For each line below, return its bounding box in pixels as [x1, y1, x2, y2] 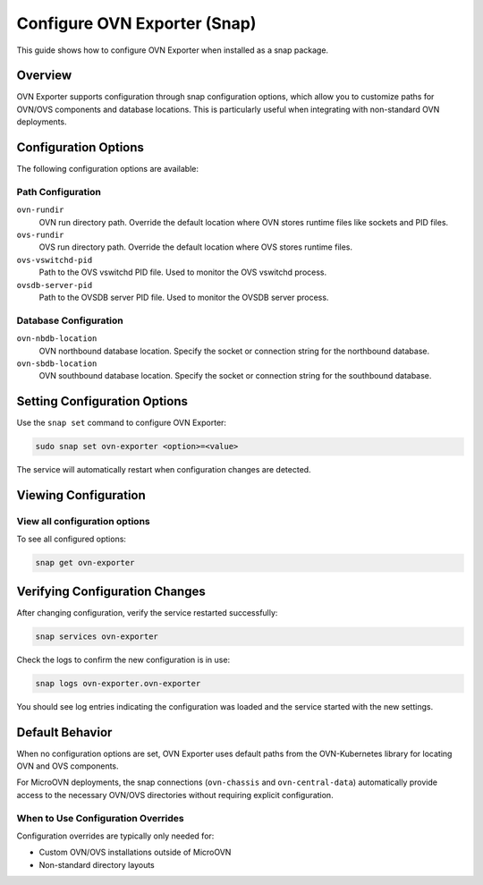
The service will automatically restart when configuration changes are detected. [16, 464, 312, 475]
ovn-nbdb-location [16, 334, 97, 344]
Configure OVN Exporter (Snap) [16, 13, 257, 33]
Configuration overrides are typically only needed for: [16, 830, 215, 841]
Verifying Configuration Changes [16, 583, 206, 599]
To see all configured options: [16, 533, 127, 545]
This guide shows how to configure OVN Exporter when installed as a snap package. [16, 45, 329, 55]
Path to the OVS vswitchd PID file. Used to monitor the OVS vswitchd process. [38, 267, 327, 277]
